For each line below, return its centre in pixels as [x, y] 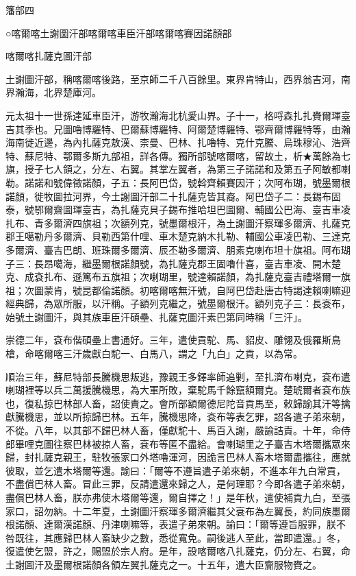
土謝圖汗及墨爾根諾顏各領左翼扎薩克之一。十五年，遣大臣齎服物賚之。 [164, 564]
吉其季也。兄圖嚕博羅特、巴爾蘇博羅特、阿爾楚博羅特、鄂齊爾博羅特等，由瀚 [178, 129]
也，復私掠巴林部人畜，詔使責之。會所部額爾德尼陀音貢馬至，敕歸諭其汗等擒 [178, 403]
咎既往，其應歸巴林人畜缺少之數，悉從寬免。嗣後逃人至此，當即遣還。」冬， [176, 537]
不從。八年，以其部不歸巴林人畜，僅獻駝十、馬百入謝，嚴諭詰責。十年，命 [173, 430]
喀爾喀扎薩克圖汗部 [49, 56]
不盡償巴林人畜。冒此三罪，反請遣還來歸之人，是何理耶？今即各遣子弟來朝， [178, 484]
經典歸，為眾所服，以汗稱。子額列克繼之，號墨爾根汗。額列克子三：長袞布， [178, 303]
